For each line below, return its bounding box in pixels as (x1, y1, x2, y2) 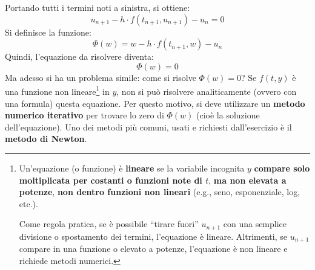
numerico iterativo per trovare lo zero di (5, 109, 164, 121)
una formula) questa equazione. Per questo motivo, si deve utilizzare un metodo (5, 97, 305, 109)
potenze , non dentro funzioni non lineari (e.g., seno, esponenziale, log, (19, 185, 300, 198)
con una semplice (223, 217, 287, 230)
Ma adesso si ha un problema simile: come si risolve (5, 71, 196, 83)
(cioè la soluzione (196, 109, 260, 121)
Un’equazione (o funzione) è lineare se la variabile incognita (19, 162, 245, 174)
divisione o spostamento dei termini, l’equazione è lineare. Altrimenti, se (19, 230, 287, 242)
